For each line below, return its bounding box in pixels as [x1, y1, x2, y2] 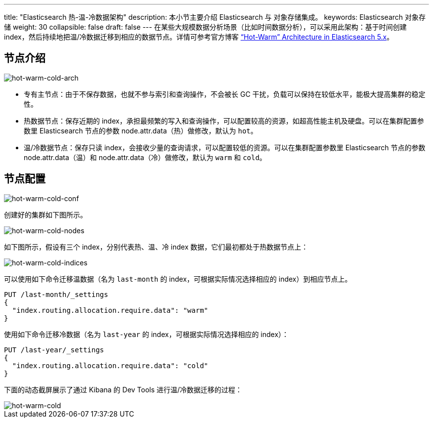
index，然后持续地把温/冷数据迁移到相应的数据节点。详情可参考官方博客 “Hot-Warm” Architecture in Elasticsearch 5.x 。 [4, 33, 394, 41]
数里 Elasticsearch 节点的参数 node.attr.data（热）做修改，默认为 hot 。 [24, 126, 258, 135]
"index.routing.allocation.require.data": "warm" [12, 306, 209, 314]
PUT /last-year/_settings [4, 345, 104, 354]
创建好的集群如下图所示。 [4, 210, 87, 219]
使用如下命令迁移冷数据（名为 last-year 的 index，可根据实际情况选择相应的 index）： [4, 330, 289, 338]
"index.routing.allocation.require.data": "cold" [12, 361, 209, 370]
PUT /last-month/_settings [4, 290, 108, 298]
